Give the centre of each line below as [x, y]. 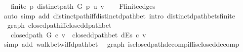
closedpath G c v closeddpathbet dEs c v [78, 34]
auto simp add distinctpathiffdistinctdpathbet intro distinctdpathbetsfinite [119, 15]
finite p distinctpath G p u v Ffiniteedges [83, 6]
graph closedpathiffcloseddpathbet [59, 25]
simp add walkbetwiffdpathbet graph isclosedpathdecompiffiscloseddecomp [121, 44]
